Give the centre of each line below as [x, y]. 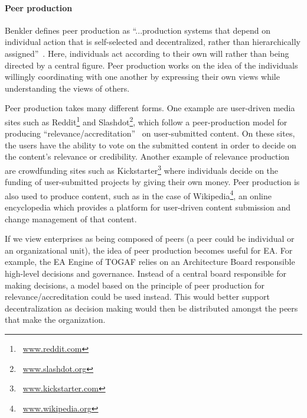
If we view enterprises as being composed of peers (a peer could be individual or [150, 239]
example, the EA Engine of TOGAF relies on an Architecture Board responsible [150, 262]
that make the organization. [55, 320]
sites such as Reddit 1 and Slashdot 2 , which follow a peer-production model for [146, 121]
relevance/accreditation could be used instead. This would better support [137, 297]
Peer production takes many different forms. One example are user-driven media [150, 108]
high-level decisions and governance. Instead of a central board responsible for [146, 273]
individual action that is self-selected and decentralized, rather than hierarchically [153, 42]
